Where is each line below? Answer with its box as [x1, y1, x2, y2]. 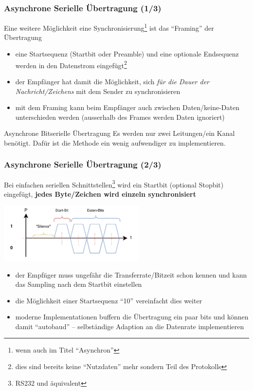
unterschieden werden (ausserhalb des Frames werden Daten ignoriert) [15, 112, 225, 122]
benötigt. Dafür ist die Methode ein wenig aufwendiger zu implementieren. [4, 137, 226, 148]
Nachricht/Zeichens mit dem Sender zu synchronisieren [15, 86, 181, 96]
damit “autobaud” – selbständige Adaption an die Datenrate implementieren [15, 321, 244, 331]
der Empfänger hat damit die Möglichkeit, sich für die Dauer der [15, 76, 210, 86]
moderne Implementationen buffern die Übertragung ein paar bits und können [15, 312, 249, 322]
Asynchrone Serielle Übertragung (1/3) [4, 1, 162, 14]
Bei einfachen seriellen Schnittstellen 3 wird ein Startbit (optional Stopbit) [4, 178, 224, 189]
